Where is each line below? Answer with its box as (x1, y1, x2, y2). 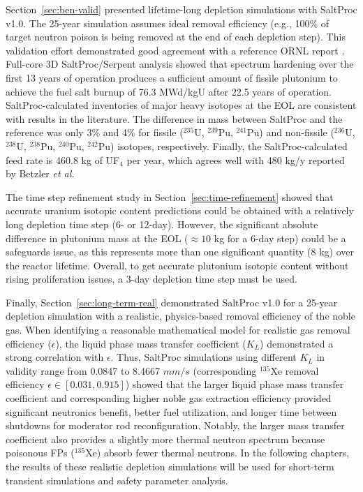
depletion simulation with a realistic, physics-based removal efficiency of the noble (6, 308, 355, 323)
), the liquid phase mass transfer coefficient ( (55, 336, 246, 350)
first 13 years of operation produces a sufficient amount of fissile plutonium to (6, 70, 338, 84)
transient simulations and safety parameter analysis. (6, 472, 228, 487)
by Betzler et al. (6, 166, 75, 181)
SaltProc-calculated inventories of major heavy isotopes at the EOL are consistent (6, 98, 357, 112)
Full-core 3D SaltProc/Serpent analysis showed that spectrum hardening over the (6, 57, 354, 71)
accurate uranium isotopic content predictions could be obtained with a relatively (6, 203, 354, 218)
